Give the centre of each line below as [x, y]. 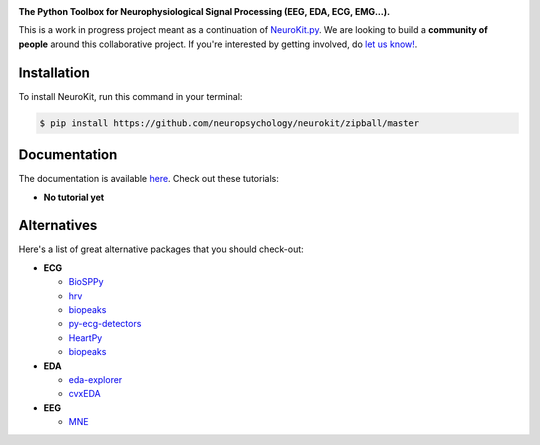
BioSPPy [86, 282]
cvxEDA [84, 394]
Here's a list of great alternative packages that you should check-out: [161, 249]
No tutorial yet [74, 197]
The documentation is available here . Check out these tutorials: [148, 179]
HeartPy [85, 337]
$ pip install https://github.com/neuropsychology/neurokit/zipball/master [229, 123]
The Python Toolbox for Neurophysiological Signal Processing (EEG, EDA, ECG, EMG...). [204, 11]
